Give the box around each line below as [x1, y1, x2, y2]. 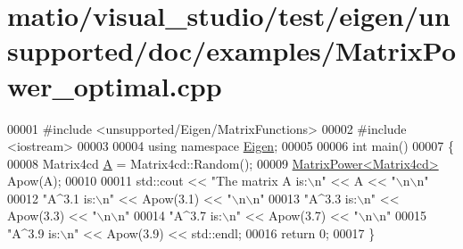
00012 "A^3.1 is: [7, 188, 96, 207]
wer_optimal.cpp [7, 67, 222, 104]
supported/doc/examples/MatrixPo [7, 32, 456, 69]
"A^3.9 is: [7, 224, 61, 243]
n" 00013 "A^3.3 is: [252, 188, 358, 207]
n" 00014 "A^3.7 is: [118, 206, 222, 225]
